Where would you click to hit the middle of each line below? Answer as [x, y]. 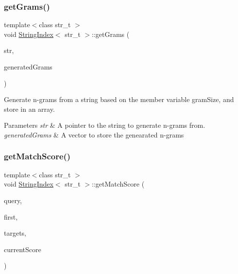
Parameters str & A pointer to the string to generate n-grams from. [105, 125]
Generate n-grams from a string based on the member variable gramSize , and [119, 99]
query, [13, 200]
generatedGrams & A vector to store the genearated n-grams [94, 134]
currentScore [23, 249]
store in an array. [29, 109]
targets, [15, 233]
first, [11, 216]
